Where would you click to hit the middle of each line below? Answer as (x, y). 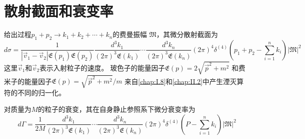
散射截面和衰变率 (59, 11)
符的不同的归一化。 (35, 93)
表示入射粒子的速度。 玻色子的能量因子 (102, 67)
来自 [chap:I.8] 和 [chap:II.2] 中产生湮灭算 (184, 81)
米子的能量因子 (28, 81)
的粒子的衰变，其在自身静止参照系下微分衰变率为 (117, 109)
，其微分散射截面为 (187, 34)
